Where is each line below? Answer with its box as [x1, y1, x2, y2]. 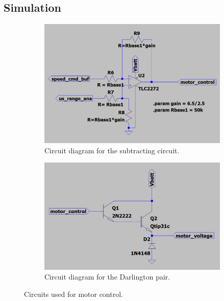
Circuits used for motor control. [24, 288, 123, 299]
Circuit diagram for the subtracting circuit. [44, 145, 180, 155]
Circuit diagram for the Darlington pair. [44, 271, 170, 282]
